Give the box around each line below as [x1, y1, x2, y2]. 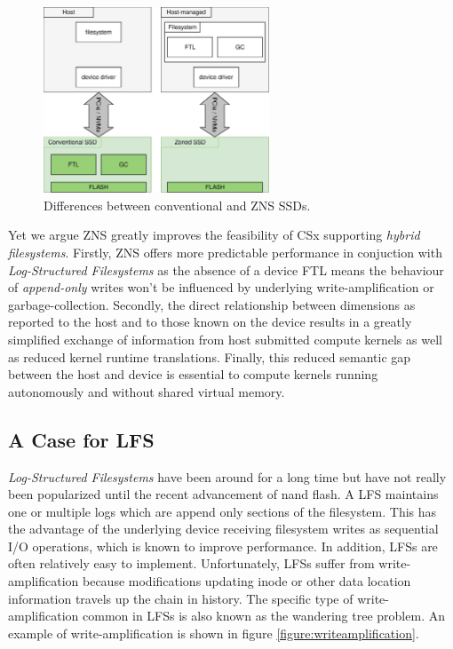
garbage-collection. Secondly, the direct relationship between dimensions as [8, 295, 416, 313]
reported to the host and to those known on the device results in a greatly [8, 313, 412, 331]
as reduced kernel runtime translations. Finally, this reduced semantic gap [8, 347, 411, 366]
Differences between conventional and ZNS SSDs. [44, 195, 311, 214]
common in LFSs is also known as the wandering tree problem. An [83, 606, 445, 625]
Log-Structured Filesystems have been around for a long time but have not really [8, 467, 447, 486]
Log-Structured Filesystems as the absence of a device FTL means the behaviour [8, 260, 444, 279]
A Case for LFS [8, 425, 155, 453]
